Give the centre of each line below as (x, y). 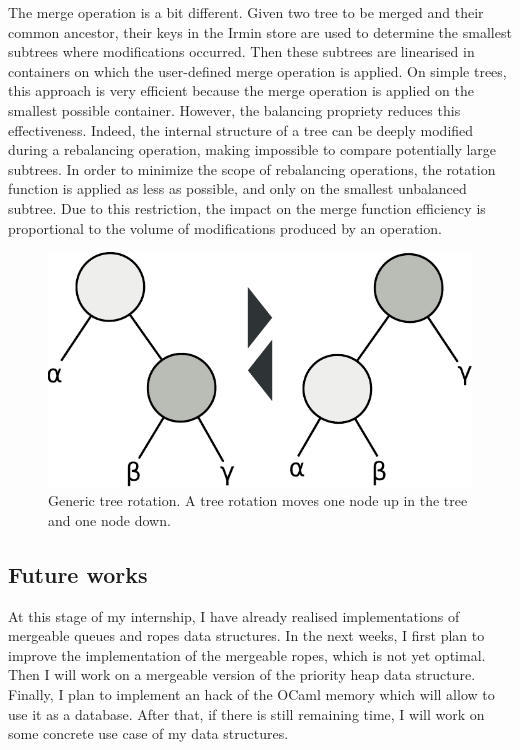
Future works (78, 573)
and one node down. (109, 519)
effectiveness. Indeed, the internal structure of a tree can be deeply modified (241, 129)
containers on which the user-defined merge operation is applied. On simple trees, (257, 70)
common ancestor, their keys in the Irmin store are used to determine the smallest (260, 31)
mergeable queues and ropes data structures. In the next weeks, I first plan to (246, 635)
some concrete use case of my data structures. (148, 733)
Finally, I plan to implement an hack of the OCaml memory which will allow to (251, 693)
